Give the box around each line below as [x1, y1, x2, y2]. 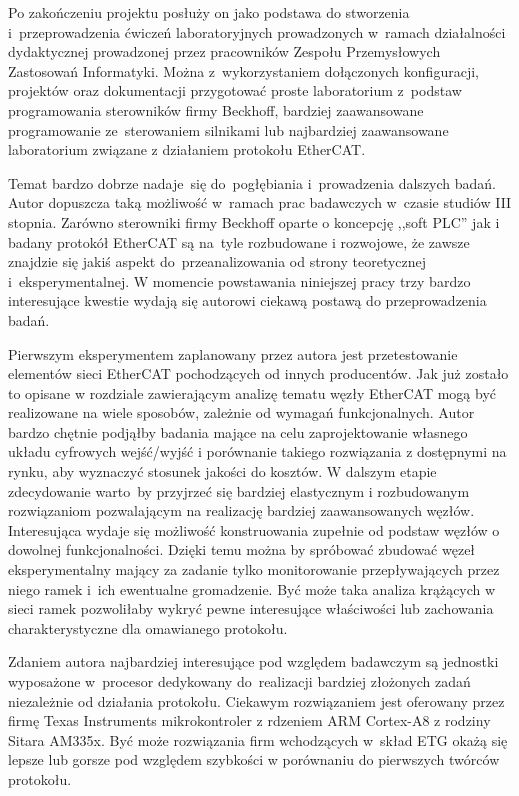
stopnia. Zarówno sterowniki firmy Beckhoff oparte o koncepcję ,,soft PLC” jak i [8, 211, 500, 232]
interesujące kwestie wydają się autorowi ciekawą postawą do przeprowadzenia [8, 290, 487, 311]
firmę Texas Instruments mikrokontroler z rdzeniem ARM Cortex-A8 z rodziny [8, 710, 491, 731]
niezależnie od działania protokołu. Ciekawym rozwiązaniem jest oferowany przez [8, 690, 505, 711]
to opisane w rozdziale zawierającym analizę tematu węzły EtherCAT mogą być [8, 382, 497, 403]
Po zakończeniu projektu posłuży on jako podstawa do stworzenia [8, 2, 410, 22]
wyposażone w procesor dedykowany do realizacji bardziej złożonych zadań [8, 671, 471, 691]
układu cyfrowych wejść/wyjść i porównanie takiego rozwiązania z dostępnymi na [8, 441, 507, 462]
